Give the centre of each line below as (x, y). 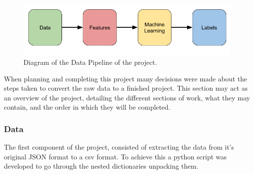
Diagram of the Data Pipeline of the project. (90, 62)
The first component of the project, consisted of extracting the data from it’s (119, 147)
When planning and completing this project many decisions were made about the (126, 78)
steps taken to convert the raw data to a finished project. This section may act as (126, 88)
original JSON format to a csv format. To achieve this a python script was (116, 156)
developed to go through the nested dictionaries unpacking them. (101, 166)
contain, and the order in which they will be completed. (87, 107)
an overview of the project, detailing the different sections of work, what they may (127, 97)
